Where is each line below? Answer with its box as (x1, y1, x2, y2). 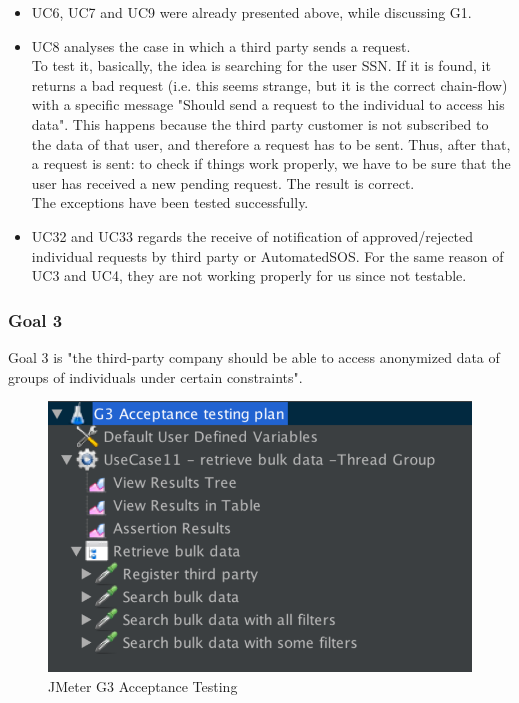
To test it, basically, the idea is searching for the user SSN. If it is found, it (31, 55, 491, 76)
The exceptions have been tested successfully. (31, 192, 309, 213)
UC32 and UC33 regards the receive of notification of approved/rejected (31, 225, 474, 246)
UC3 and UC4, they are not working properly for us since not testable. (31, 265, 467, 286)
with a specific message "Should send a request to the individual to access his (31, 94, 505, 115)
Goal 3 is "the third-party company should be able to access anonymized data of (8, 346, 500, 367)
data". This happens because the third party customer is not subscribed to (31, 113, 489, 134)
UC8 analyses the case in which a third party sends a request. (31, 35, 411, 56)
